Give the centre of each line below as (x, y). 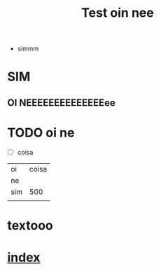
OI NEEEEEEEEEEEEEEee (61, 103)
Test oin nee (118, 13)
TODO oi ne (41, 133)
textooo (30, 225)
